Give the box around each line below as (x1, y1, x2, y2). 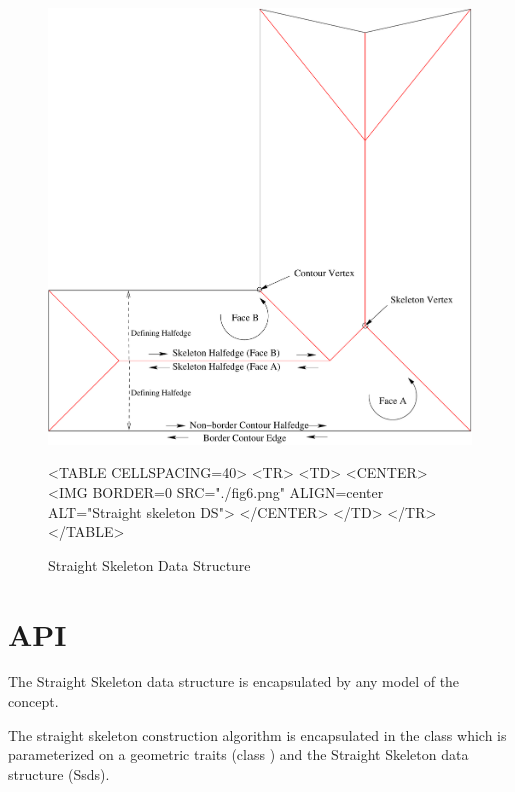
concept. (8, 691, 59, 712)
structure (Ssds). (8, 763, 110, 784)
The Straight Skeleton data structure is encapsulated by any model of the (8, 671, 460, 692)
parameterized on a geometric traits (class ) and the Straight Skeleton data (8, 744, 469, 765)
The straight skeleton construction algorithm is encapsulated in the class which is (8, 724, 507, 745)
